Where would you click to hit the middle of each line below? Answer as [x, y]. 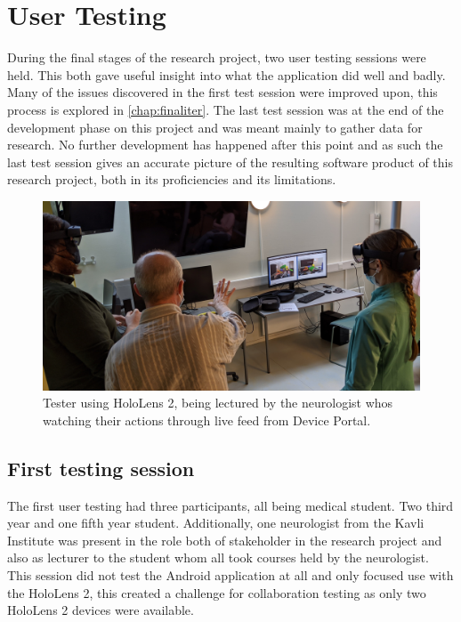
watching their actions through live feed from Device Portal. [207, 420]
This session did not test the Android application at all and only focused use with [230, 575]
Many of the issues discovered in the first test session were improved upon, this [222, 92]
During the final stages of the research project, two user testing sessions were [217, 57]
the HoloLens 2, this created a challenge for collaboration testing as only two [217, 592]
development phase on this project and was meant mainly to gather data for [215, 127]
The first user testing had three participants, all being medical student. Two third [230, 505]
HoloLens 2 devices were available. [101, 610]
